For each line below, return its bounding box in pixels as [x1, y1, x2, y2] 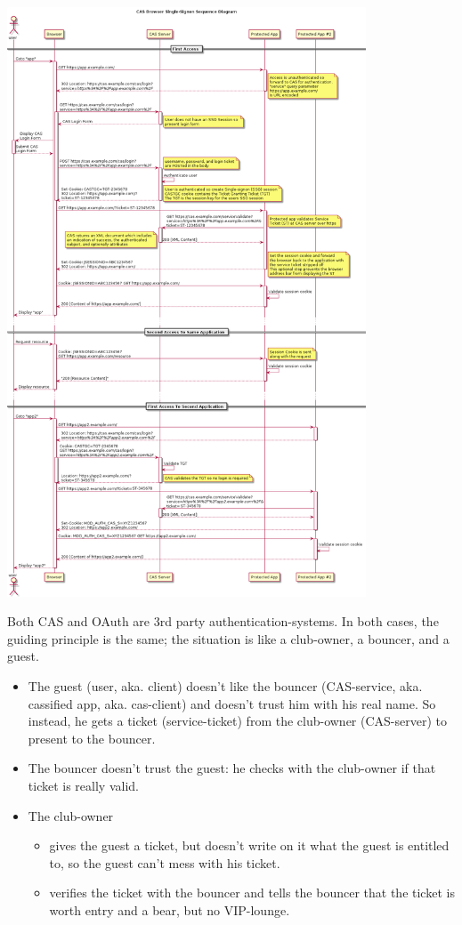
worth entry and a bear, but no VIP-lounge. [49, 901, 290, 919]
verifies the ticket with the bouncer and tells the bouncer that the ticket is [49, 883, 455, 902]
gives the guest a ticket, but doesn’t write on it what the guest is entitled [49, 836, 450, 855]
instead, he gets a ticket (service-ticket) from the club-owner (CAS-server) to [28, 712, 447, 730]
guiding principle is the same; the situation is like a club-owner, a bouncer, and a [7, 629, 450, 647]
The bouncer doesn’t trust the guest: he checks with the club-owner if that [28, 759, 436, 777]
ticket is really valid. [28, 776, 139, 795]
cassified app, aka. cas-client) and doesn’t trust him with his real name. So [28, 694, 436, 712]
